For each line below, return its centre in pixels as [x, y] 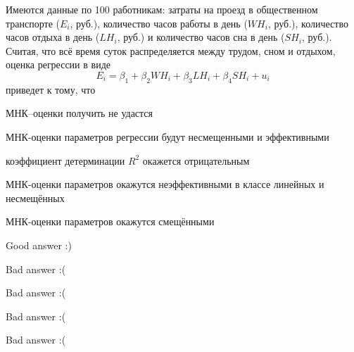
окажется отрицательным [196, 160]
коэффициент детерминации [65, 160]
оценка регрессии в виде [58, 64]
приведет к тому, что [51, 89]
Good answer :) [39, 245]
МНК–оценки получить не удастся [80, 113]
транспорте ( [33, 23]
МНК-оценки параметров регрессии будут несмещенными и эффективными [167, 136]
